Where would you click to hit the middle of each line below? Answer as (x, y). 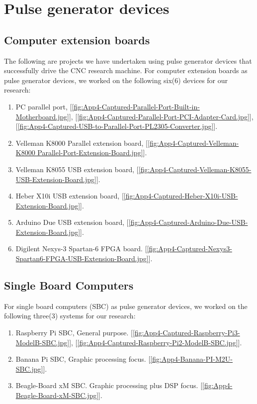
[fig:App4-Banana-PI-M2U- (192, 359)
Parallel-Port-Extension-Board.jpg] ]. (92, 152)
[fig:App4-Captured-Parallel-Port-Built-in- (136, 106)
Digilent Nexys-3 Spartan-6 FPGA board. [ (81, 249)
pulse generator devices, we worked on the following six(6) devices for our (116, 80)
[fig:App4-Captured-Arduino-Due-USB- (188, 222)
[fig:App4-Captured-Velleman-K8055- (195, 169)
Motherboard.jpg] (42, 116)
